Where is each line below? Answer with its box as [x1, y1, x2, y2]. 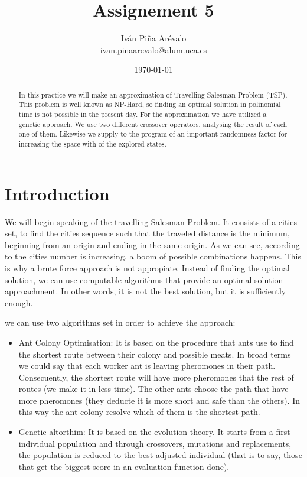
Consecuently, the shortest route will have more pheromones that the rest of [18, 371, 294, 383]
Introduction [5, 181, 110, 205]
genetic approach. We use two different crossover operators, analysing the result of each [18, 119, 288, 129]
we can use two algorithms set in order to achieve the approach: [5, 316, 236, 329]
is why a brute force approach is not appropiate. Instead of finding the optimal [5, 261, 290, 274]
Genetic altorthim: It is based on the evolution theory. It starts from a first [18, 426, 290, 438]
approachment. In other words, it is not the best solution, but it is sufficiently [5, 285, 286, 297]
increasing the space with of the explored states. [18, 138, 166, 148]
